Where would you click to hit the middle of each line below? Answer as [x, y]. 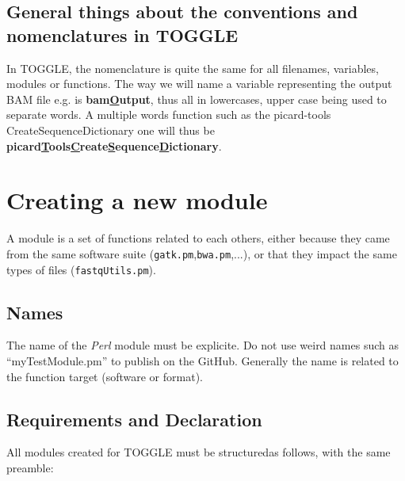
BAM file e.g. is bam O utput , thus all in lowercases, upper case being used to [197, 99]
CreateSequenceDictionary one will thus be [111, 130]
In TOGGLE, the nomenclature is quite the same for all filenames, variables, [193, 68]
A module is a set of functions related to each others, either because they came [198, 238]
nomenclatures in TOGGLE [122, 34]
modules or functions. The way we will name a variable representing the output [199, 84]
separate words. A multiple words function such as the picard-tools [169, 115]
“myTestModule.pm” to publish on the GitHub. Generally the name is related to [202, 360]
